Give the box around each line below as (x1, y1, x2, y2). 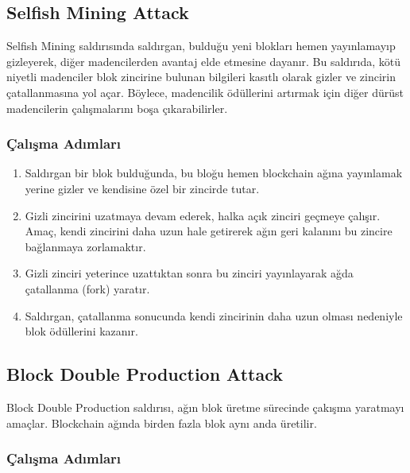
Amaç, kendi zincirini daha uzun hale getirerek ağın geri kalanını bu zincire (25, 223, 393, 239)
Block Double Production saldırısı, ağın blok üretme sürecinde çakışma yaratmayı (6, 398, 404, 415)
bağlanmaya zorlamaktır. (25, 238, 146, 254)
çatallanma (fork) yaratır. (25, 280, 150, 297)
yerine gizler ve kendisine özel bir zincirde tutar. (25, 180, 260, 196)
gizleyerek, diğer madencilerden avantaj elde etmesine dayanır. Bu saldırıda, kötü (6, 52, 400, 69)
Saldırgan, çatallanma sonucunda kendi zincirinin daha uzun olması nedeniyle (25, 307, 403, 324)
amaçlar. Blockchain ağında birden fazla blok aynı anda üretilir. (6, 414, 317, 431)
